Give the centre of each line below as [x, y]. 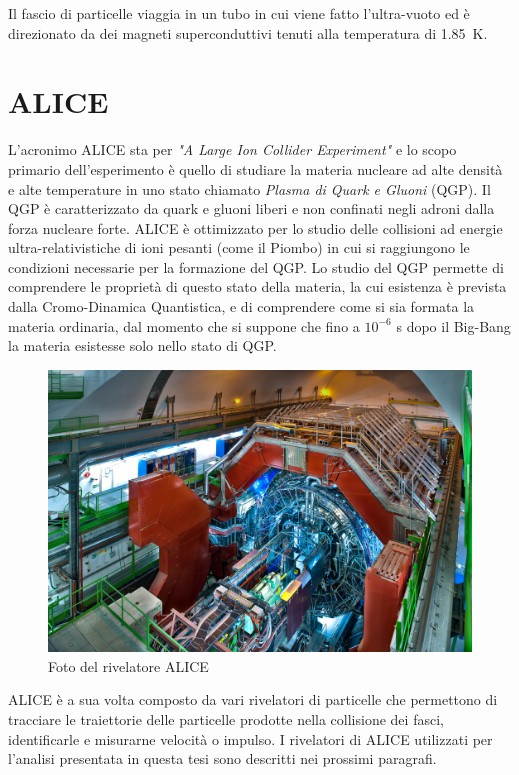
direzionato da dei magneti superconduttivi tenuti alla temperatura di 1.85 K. [248, 32]
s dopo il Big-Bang [453, 325]
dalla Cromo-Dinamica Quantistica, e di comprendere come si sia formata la [241, 306]
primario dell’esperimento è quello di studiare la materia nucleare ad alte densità [255, 168]
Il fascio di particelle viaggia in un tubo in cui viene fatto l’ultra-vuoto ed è [239, 13]
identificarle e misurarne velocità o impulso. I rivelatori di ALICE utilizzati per [250, 738]
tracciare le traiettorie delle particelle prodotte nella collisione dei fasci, [226, 719]
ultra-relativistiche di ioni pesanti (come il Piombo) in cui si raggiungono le [239, 247]
